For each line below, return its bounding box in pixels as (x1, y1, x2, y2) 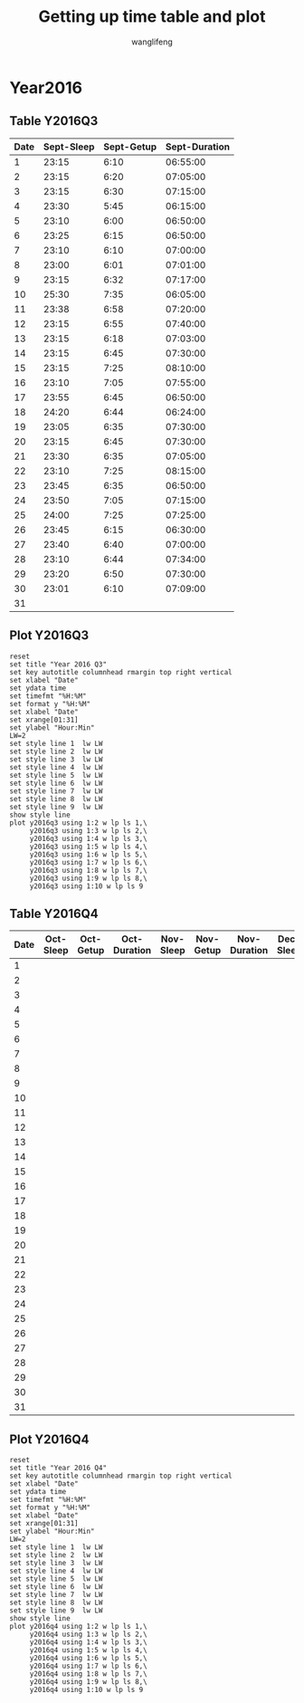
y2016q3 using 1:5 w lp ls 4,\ (29, 842, 147, 851)
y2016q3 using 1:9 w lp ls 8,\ (29, 874, 147, 883)
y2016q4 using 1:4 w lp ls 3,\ (29, 1638, 147, 1647)
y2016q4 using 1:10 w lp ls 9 (29, 1686, 144, 1695)
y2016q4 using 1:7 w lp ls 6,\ (29, 1661, 147, 1671)
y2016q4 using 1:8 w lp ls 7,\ (29, 1670, 147, 1679)
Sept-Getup (103, 140, 157, 153)
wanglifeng (130, 36, 174, 47)
